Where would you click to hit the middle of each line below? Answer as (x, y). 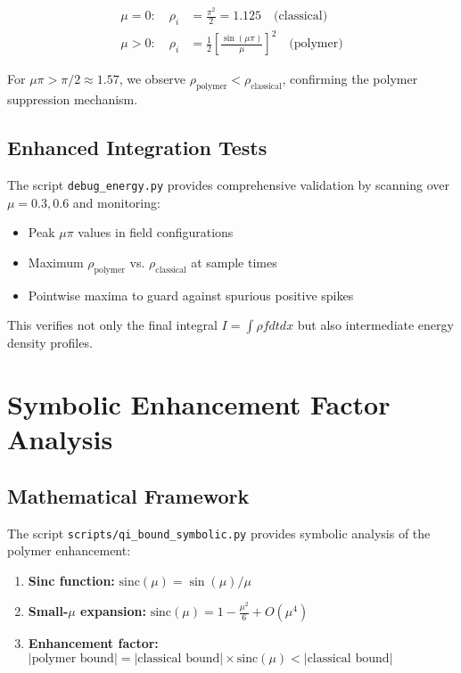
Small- (48, 611)
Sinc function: (71, 580)
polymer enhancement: (69, 550)
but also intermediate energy (375, 325)
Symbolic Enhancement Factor (199, 404)
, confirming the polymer (350, 79)
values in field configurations (156, 232)
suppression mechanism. (73, 99)
